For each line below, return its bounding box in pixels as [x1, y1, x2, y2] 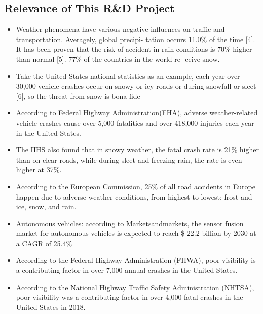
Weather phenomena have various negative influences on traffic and [16, 24, 225, 34]
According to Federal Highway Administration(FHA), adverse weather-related [16, 107, 258, 118]
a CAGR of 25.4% [16, 238, 72, 248]
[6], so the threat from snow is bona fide [16, 90, 140, 101]
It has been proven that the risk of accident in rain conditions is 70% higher [16, 44, 252, 54]
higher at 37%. [16, 164, 62, 175]
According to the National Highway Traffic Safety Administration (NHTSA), [16, 282, 254, 292]
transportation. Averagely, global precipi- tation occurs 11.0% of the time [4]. [16, 33, 255, 44]
